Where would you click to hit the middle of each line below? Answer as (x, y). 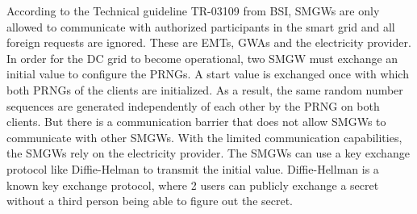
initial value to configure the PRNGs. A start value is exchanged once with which (208, 74)
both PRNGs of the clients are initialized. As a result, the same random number (205, 89)
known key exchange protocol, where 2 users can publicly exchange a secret (193, 185)
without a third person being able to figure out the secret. (150, 201)
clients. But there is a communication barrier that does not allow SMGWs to (196, 122)
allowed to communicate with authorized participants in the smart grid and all (201, 26)
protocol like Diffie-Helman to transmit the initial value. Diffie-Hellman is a (193, 168)
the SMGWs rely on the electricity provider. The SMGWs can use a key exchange (208, 153)
